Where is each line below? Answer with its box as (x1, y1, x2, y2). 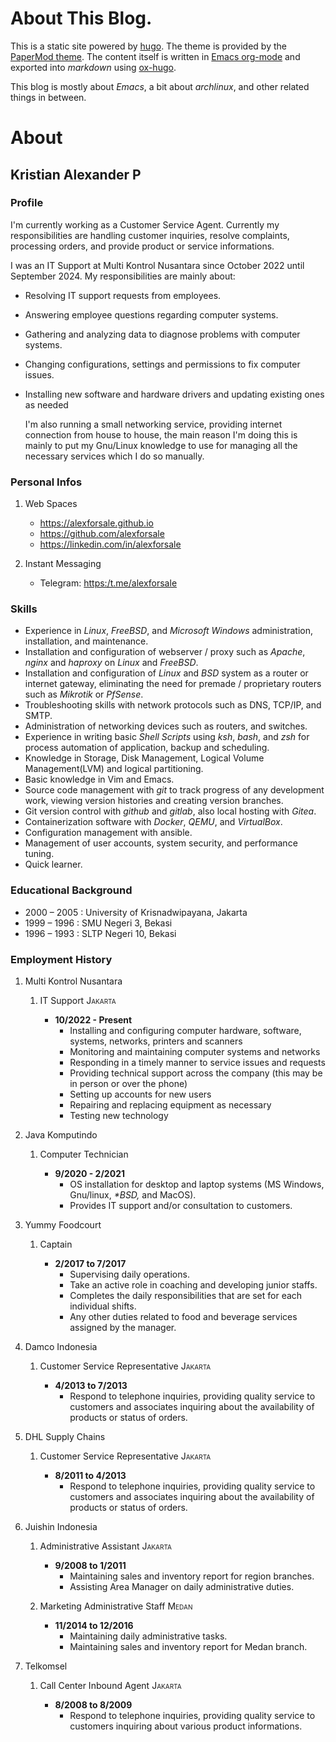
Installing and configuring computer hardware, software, (69, 1025, 302, 1036)
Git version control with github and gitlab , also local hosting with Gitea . (24, 805, 317, 817)
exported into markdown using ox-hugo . (10, 61, 177, 73)
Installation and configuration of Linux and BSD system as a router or (24, 667, 309, 679)
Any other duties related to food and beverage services (69, 1311, 298, 1322)
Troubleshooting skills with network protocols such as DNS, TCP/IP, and (24, 699, 322, 711)
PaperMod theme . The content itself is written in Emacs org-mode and (10, 50, 301, 62)
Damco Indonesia (24, 1341, 98, 1352)
